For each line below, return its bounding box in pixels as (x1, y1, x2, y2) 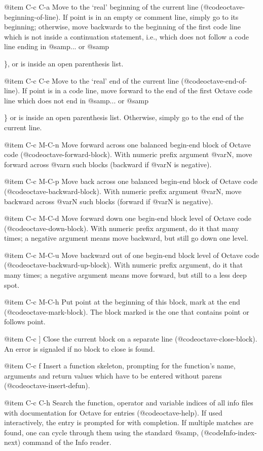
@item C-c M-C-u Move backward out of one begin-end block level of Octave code (4, 249, 259, 260)
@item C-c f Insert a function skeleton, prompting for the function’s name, (4, 360, 236, 371)
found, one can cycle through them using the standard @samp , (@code (4, 427, 223, 437)
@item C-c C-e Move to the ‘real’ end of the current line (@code (4, 75, 204, 86)
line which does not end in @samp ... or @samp (4, 95, 148, 105)
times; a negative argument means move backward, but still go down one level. (4, 233, 248, 243)
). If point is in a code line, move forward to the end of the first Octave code (15, 85, 252, 96)
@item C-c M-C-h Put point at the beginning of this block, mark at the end (4, 296, 240, 307)
